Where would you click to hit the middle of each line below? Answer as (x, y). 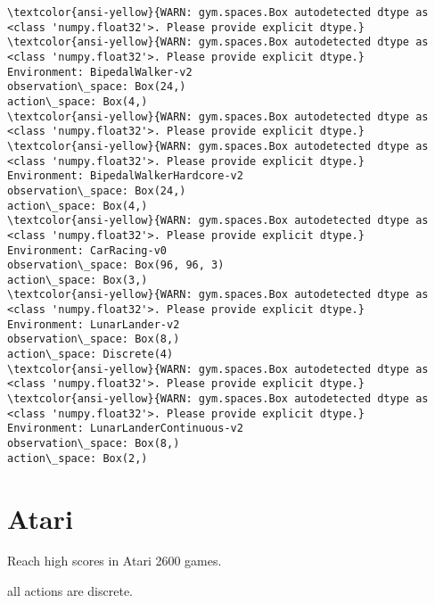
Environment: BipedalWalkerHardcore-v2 (125, 176)
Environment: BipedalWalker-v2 (100, 72)
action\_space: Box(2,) (78, 458)
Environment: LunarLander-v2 (94, 324)
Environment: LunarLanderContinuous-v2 (125, 429)
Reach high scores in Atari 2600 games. (115, 561)
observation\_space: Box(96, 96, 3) (116, 265)
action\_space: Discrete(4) (90, 355)
